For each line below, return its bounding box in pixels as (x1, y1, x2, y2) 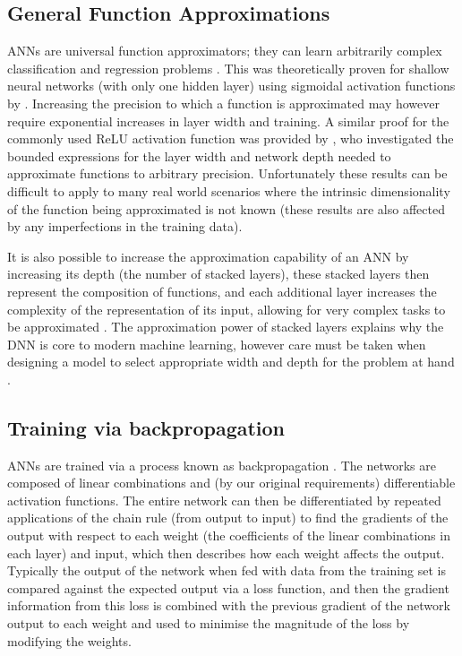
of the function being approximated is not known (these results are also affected (7, 199, 445, 218)
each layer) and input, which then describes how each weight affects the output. (7, 543, 445, 562)
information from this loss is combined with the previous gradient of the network (7, 596, 450, 615)
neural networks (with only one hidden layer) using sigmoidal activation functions (7, 76, 456, 95)
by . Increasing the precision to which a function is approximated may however (7, 93, 440, 112)
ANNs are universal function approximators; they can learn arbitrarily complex (7, 41, 442, 60)
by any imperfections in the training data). (7, 217, 243, 236)
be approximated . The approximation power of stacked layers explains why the (7, 317, 444, 336)
